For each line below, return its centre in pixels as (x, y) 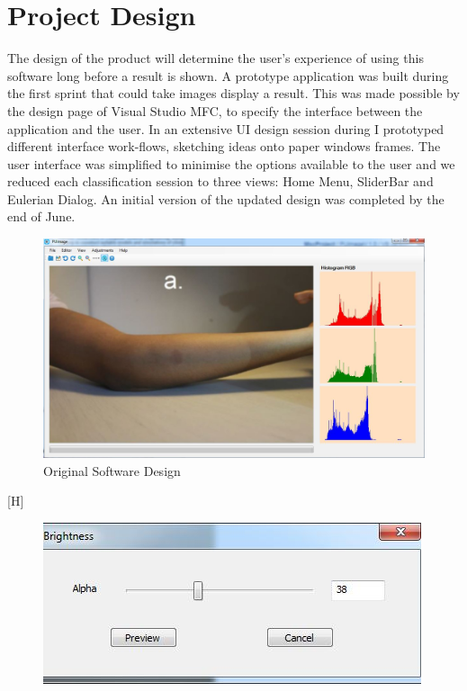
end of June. (41, 216)
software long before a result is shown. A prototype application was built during (228, 75)
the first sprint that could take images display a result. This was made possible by (233, 93)
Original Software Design (112, 470)
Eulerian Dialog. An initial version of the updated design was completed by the (226, 198)
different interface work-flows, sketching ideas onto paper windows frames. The (224, 146)
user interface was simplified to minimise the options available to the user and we (231, 163)
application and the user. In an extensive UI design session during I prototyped (226, 128)
